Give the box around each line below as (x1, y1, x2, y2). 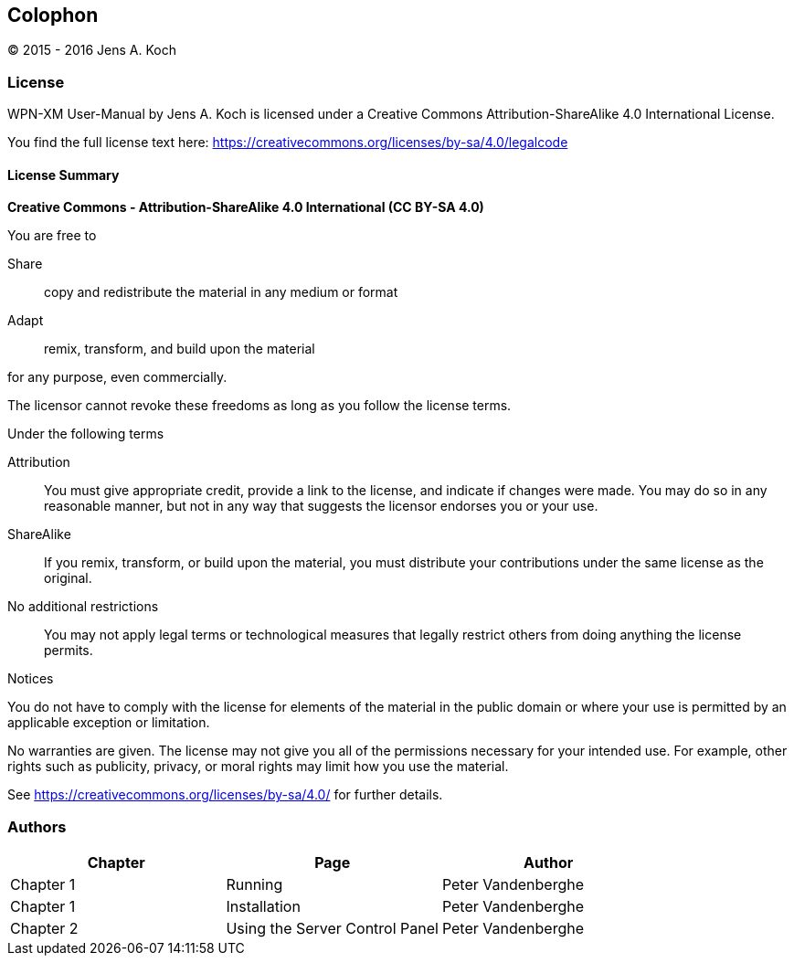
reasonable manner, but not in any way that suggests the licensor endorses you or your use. (44, 498, 598, 514)
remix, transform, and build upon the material (44, 341, 315, 357)
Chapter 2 (10, 919, 79, 938)
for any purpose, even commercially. (7, 369, 228, 386)
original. (44, 570, 92, 587)
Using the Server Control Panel (226, 919, 439, 938)
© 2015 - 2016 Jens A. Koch (7, 42, 177, 58)
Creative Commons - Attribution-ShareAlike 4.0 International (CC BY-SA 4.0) (7, 199, 484, 216)
